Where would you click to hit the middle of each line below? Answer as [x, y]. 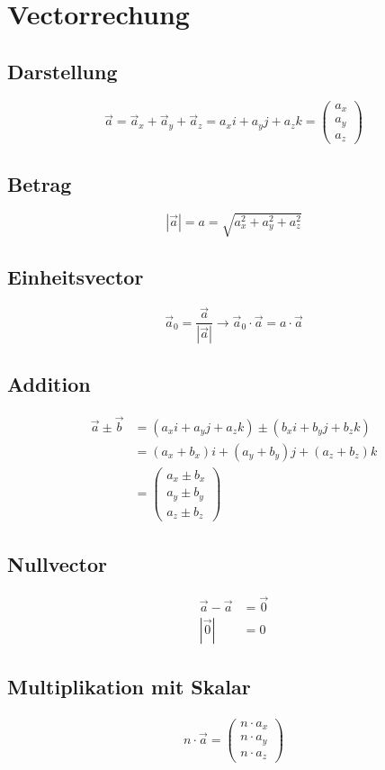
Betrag [40, 183]
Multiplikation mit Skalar [129, 687]
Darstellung [63, 71]
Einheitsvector [76, 277]
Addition [49, 383]
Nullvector [58, 563]
